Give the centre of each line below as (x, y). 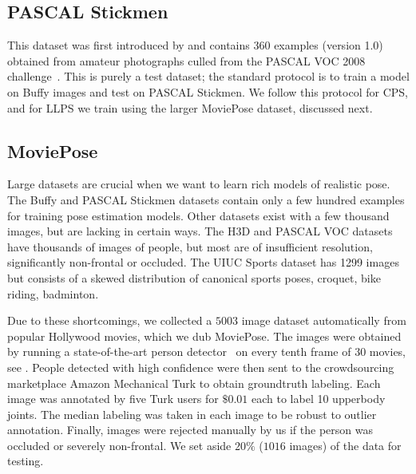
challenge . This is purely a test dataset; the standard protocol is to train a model (208, 76)
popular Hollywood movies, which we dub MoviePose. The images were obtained (204, 336)
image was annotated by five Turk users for (113, 399)
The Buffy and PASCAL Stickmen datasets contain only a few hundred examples (206, 199)
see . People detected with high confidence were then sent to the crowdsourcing (201, 367)
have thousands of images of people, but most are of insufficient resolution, (190, 246)
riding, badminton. (53, 293)
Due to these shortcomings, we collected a (110, 320)
